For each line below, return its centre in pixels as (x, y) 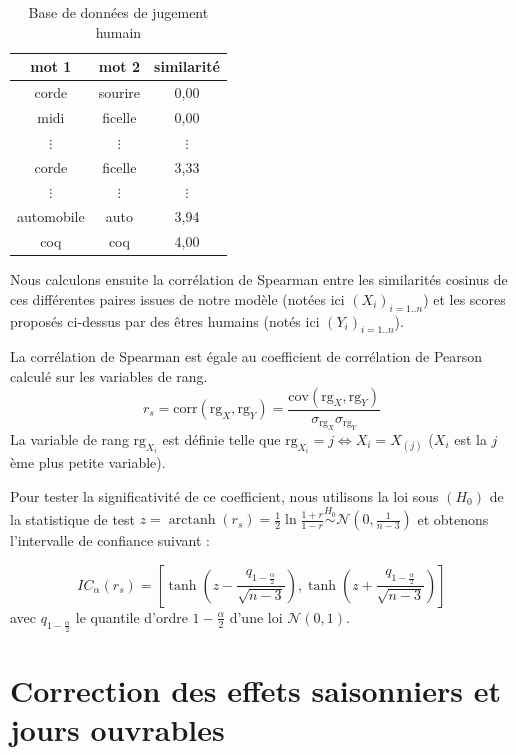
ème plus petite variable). (88, 462)
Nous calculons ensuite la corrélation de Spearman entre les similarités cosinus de (259, 279)
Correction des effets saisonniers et (256, 690)
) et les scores (464, 298)
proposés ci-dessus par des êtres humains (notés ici (165, 320)
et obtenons (453, 518)
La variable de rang (69, 439)
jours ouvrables (117, 729)
